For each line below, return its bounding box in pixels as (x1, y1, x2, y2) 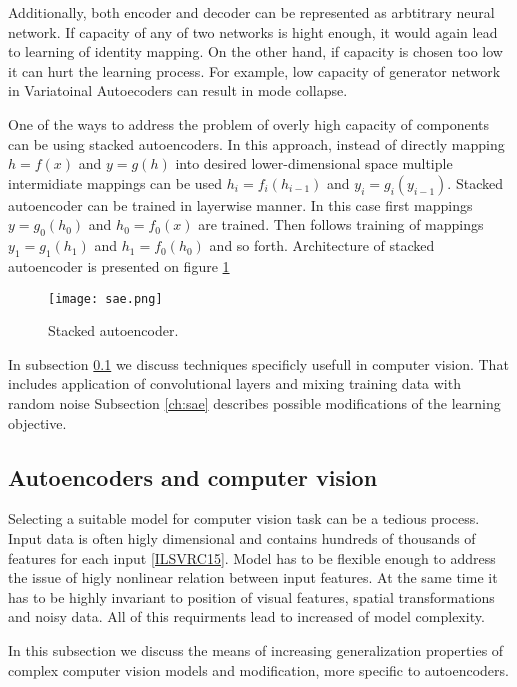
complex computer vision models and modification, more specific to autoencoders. (8, 659, 509, 680)
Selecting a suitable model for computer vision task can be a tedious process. (8, 508, 480, 529)
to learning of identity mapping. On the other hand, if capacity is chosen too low (8, 41, 503, 62)
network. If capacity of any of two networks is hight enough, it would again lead (8, 21, 498, 42)
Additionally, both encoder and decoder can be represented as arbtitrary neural (8, 2, 495, 22)
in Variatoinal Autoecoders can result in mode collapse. (8, 80, 348, 101)
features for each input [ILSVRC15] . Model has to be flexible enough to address (8, 547, 496, 568)
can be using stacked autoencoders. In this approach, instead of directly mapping (8, 133, 505, 154)
